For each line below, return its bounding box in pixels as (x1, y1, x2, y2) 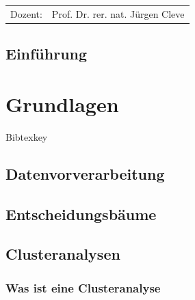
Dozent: (10, 6, 42, 21)
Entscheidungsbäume (5, 203, 157, 224)
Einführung (5, 43, 88, 64)
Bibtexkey (5, 129, 48, 144)
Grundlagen (5, 90, 119, 118)
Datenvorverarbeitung (5, 163, 165, 184)
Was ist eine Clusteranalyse (5, 279, 161, 296)
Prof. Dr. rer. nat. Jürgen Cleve (51, 6, 185, 21)
